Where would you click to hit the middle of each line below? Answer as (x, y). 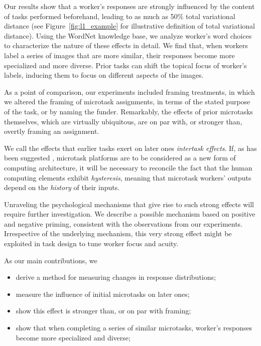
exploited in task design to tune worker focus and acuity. (91, 243)
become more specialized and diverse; (73, 337)
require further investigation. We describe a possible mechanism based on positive (130, 214)
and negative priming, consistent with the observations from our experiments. (123, 223)
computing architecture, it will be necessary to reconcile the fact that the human (128, 167)
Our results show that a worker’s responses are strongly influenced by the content (129, 6)
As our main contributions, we (51, 260)
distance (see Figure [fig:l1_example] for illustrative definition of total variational (129, 26)
